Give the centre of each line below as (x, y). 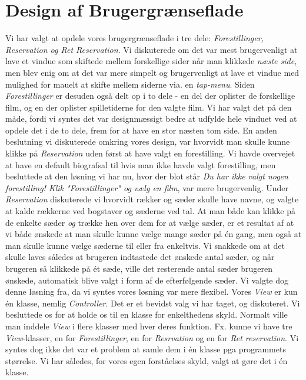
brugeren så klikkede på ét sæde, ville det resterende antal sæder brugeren (139, 268)
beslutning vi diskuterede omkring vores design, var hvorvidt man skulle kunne (148, 141)
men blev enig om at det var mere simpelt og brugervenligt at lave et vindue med (152, 72)
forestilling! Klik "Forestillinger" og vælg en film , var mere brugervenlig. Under (147, 187)
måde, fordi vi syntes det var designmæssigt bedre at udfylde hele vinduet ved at (151, 119)
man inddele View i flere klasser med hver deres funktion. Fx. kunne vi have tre (149, 326)
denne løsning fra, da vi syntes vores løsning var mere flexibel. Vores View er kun (152, 291)
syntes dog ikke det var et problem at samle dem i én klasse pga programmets (146, 349)
